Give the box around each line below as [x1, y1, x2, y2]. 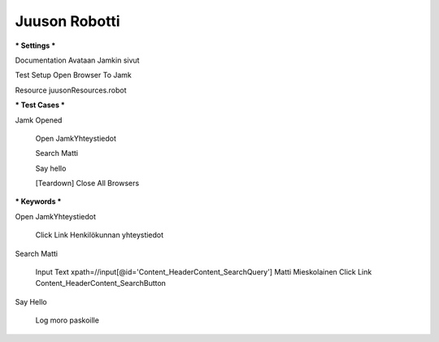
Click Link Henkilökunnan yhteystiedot [35, 230, 164, 240]
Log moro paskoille [35, 315, 99, 325]
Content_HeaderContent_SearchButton [35, 279, 167, 288]
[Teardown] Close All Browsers [35, 179, 140, 188]
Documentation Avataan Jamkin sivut [15, 55, 140, 65]
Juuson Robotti [15, 12, 120, 30]
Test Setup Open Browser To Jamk [15, 70, 132, 80]
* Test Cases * [15, 100, 65, 110]
